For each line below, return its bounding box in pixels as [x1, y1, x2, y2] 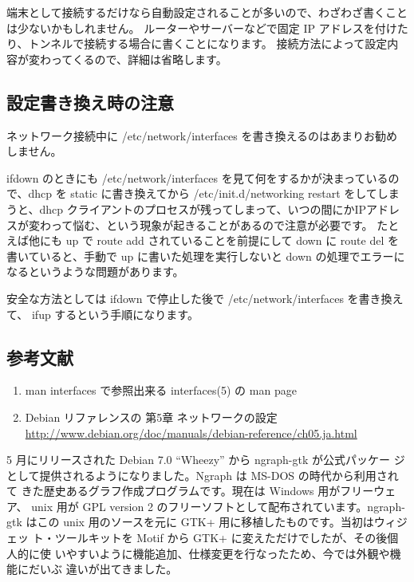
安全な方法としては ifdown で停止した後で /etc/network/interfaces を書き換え [6, 289, 404, 306]
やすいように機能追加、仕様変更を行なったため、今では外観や [65, 545, 390, 561]
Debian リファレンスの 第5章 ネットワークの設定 [25, 408, 278, 425]
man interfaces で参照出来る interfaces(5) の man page [25, 382, 297, 399]
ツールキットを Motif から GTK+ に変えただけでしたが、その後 [54, 529, 388, 546]
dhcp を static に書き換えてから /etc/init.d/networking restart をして [28, 185, 377, 202]
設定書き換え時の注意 [6, 89, 174, 114]
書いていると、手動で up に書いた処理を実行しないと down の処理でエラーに [6, 247, 405, 264]
